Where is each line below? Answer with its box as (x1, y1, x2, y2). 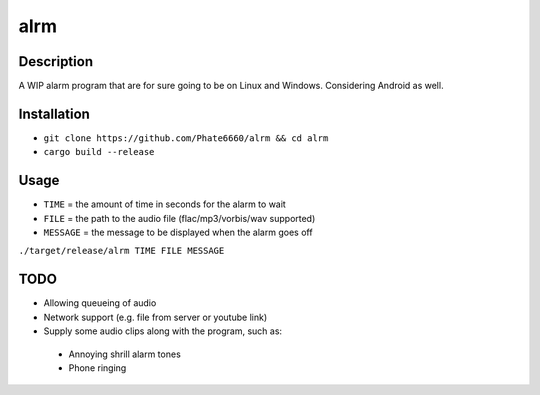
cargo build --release (43, 146, 155, 158)
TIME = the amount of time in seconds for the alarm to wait (43, 198, 287, 210)
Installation (18, 105, 90, 122)
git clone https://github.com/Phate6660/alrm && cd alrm (43, 132, 329, 144)
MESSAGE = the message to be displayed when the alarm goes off (43, 226, 314, 239)
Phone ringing (68, 361, 127, 374)
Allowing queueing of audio (43, 297, 157, 309)
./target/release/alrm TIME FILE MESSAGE (18, 245, 225, 257)
